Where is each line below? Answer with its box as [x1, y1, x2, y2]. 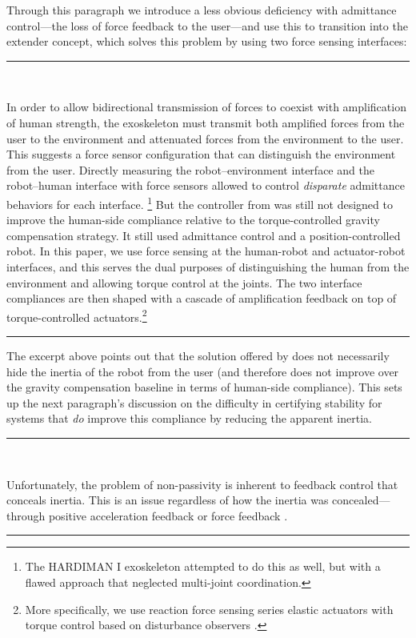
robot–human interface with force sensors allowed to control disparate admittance [6, 177, 405, 194]
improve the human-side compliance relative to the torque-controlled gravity [6, 211, 380, 228]
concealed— [332, 492, 390, 508]
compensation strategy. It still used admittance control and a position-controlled [6, 227, 401, 243]
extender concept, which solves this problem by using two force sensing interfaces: [6, 33, 407, 50]
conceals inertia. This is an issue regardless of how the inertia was [6, 492, 329, 508]
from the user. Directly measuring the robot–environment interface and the [6, 161, 374, 178]
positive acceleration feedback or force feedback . [48, 507, 288, 524]
